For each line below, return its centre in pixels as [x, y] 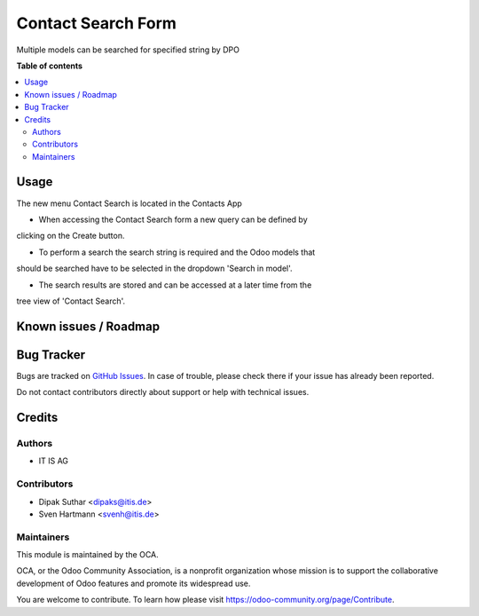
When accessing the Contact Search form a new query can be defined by [173, 219]
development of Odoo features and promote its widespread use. [133, 583]
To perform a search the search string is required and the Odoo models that [177, 252]
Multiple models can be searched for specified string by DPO [128, 50]
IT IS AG [54, 461]
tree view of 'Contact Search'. [71, 301]
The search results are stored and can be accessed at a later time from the [175, 285]
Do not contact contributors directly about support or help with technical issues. [163, 392]
